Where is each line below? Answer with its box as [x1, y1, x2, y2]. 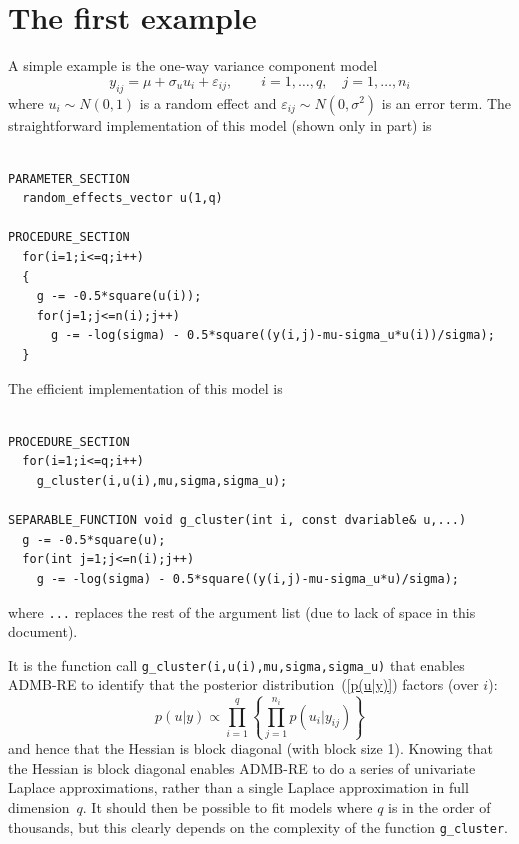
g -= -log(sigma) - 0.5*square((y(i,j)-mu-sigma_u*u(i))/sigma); [50, 328, 495, 343]
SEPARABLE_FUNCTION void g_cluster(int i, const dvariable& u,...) [8, 513, 467, 528]
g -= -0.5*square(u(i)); [36, 289, 202, 304]
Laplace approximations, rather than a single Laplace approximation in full [8, 777, 469, 798]
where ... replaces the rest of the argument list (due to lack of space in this [8, 601, 476, 622]
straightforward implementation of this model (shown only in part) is [8, 114, 432, 135]
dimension [8, 797, 70, 818]
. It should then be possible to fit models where [82, 797, 373, 818]
